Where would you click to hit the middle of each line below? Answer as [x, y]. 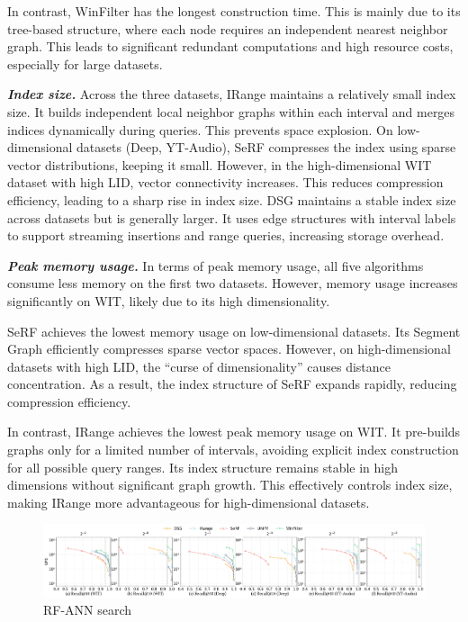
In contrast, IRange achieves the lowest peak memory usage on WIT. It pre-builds [234, 432]
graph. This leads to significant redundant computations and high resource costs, [230, 46]
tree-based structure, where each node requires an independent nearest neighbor [228, 28]
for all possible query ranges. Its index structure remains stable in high [203, 467]
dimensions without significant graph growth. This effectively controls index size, [230, 485]
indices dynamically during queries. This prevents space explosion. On [200, 129]
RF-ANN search [88, 610]
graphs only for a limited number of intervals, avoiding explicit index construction [233, 450]
